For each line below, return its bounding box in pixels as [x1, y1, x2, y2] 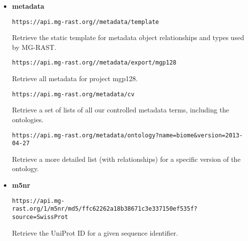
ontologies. [12, 114, 44, 124]
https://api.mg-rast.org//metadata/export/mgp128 [12, 59, 177, 66]
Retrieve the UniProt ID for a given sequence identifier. [12, 227, 178, 238]
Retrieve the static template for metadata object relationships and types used [12, 32, 244, 43]
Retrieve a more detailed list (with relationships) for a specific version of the [12, 153, 241, 164]
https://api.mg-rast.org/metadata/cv [12, 90, 135, 98]
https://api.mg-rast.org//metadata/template [12, 18, 159, 25]
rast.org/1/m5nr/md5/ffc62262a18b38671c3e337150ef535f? [12, 205, 198, 213]
